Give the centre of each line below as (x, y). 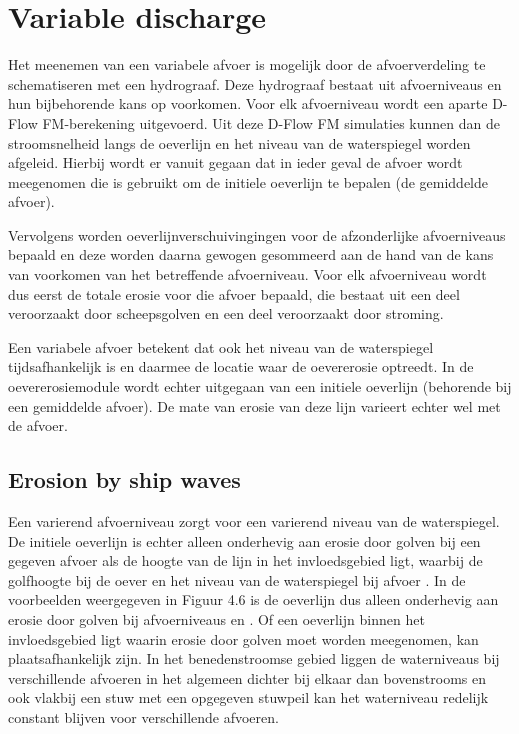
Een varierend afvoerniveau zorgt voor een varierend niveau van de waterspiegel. (254, 521)
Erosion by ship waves (124, 479)
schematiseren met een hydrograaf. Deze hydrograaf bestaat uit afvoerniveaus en (255, 83)
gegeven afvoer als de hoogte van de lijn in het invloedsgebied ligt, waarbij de (245, 560)
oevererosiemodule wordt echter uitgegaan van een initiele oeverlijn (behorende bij (260, 386)
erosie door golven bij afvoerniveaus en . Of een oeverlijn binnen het (216, 618)
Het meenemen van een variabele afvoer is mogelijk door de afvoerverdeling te (247, 64)
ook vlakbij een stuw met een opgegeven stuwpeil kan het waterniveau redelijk (248, 697)
